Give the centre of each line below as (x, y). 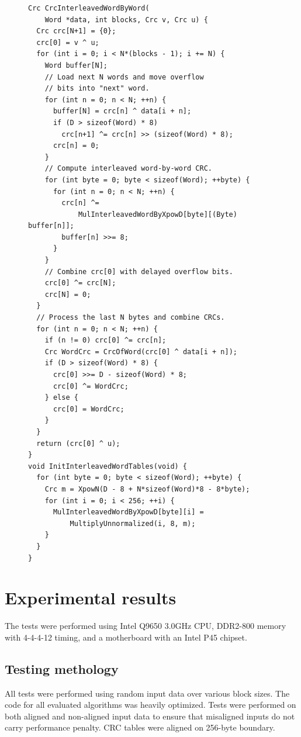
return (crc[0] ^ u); (78, 443)
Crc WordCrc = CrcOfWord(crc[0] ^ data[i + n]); (141, 352)
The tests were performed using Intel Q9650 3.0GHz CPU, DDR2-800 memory (146, 626)
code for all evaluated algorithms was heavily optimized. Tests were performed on (150, 705)
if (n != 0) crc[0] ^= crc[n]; (105, 340)
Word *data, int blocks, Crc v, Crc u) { (126, 20)
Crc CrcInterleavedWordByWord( (89, 8)
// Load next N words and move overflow (124, 77)
